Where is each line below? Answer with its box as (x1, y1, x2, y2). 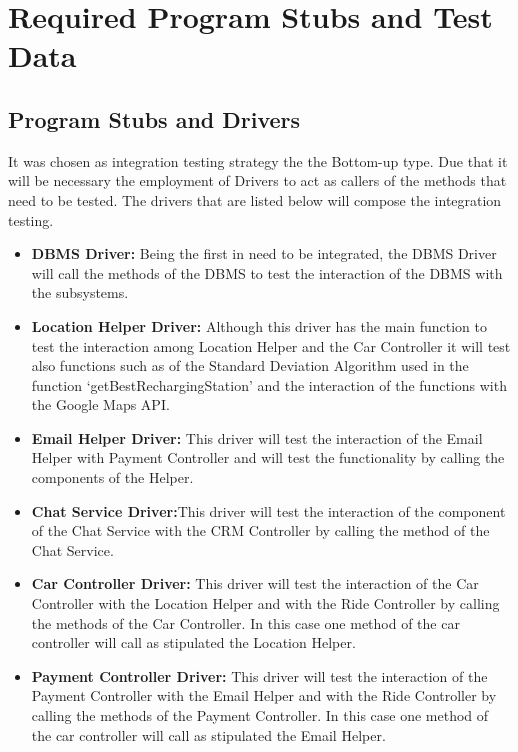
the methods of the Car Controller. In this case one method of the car (31, 612, 460, 633)
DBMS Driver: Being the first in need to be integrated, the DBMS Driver (31, 243, 497, 264)
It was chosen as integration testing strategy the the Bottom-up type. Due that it (8, 150, 508, 171)
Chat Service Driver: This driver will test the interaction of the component (31, 500, 506, 521)
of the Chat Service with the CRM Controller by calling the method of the (31, 520, 490, 541)
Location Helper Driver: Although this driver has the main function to (31, 315, 487, 336)
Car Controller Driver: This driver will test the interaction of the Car (31, 573, 479, 594)
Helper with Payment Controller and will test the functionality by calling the (31, 447, 505, 468)
